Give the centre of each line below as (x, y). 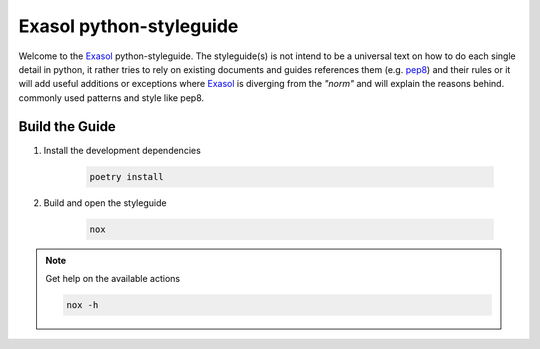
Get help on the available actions (112, 278)
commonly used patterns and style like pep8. (111, 97)
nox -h (82, 304)
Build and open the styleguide (105, 202)
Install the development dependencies (122, 150)
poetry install (126, 176)
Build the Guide (67, 126)
